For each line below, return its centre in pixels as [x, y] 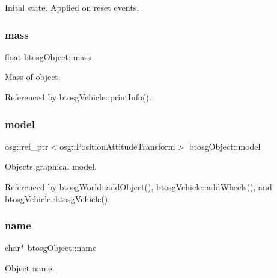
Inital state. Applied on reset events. [72, 7]
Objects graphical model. [51, 166]
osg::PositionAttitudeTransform [117, 146]
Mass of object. [33, 77]
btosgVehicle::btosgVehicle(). [58, 198]
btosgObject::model [225, 146]
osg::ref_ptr [27, 146]
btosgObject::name [62, 248]
